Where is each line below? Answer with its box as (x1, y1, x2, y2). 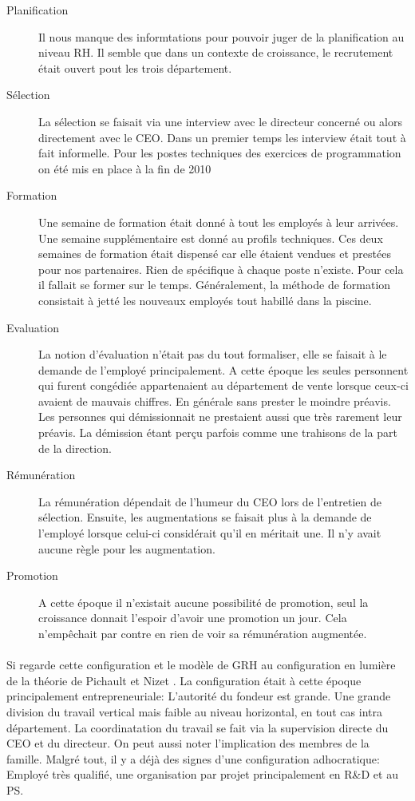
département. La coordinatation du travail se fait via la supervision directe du (6, 719, 389, 736)
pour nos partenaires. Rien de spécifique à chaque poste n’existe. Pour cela (38, 260, 404, 277)
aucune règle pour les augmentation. (38, 540, 215, 557)
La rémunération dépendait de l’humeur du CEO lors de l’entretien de (38, 493, 382, 510)
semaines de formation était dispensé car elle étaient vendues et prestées (38, 245, 391, 262)
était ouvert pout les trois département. (38, 59, 232, 76)
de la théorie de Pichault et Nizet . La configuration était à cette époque (6, 672, 362, 688)
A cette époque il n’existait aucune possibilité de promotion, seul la (38, 593, 369, 610)
